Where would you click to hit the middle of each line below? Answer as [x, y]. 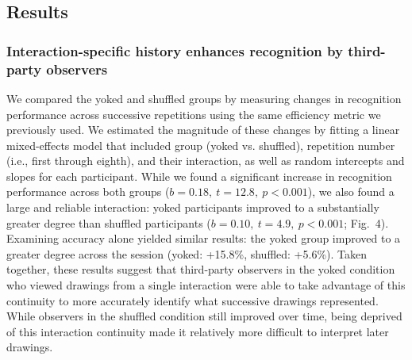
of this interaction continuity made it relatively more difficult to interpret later [198, 331]
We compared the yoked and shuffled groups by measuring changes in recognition [204, 98]
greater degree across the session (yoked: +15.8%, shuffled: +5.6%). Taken [187, 253]
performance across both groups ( [88, 191]
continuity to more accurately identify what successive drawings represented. [193, 300]
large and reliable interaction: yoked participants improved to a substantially [193, 207]
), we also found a [351, 191]
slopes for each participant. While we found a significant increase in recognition [199, 176]
